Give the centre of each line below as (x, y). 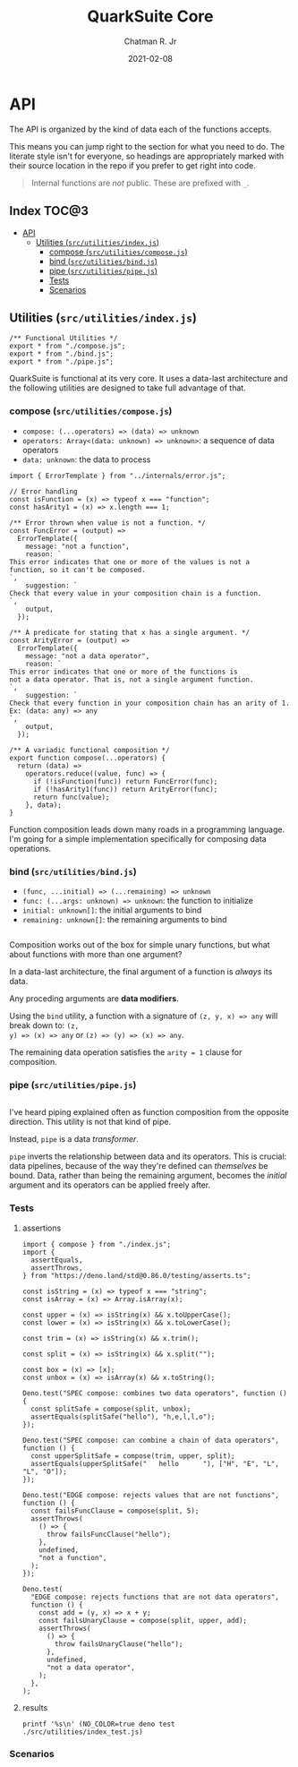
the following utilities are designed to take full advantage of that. (128, 388)
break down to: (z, (44, 1025)
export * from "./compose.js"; (68, 347)
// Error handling (43, 491)
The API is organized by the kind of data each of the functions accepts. (140, 129)
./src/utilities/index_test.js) (82, 1732)
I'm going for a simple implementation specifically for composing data (138, 838)
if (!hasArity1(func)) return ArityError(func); (125, 789)
